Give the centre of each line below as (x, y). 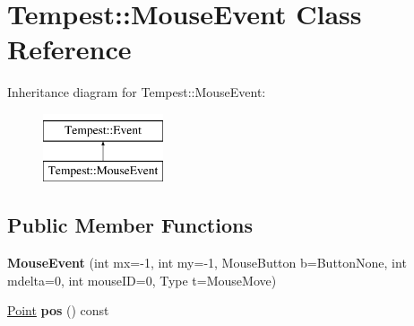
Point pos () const (58, 310)
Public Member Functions (130, 225)
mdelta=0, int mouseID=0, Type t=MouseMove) (142, 280)
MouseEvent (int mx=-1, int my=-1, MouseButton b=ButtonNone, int (207, 263)
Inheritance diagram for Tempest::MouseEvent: (137, 92)
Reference (69, 49)
